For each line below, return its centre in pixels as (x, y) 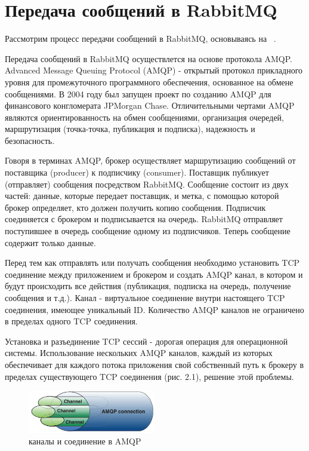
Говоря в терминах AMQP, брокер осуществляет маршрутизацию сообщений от (150, 160)
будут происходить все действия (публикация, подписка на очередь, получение (148, 286)
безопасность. (30, 140)
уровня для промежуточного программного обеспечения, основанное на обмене (149, 82)
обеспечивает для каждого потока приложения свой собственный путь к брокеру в (154, 364)
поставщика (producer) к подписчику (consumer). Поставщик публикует (137, 172)
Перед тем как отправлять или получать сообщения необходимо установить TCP (152, 263)
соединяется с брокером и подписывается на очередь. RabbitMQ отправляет (144, 219)
